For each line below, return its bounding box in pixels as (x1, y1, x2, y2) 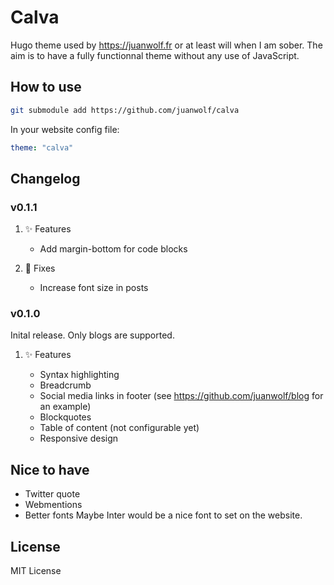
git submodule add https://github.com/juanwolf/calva (10, 105, 240, 115)
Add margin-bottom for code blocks (39, 243, 188, 255)
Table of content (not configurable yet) (39, 422, 200, 434)
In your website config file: (10, 123, 120, 135)
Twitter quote (24, 488, 81, 500)
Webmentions (24, 499, 83, 511)
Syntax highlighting (39, 369, 120, 381)
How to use (10, 79, 82, 96)
